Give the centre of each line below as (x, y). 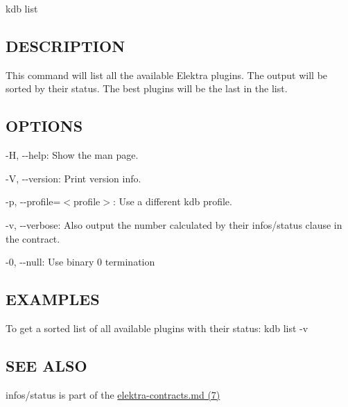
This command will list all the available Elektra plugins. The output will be (167, 75)
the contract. (33, 238)
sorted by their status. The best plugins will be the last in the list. (147, 88)
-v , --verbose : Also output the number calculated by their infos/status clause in (174, 224)
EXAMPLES (53, 299)
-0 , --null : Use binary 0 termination (80, 262)
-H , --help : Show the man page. (72, 155)
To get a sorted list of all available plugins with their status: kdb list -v (157, 328)
